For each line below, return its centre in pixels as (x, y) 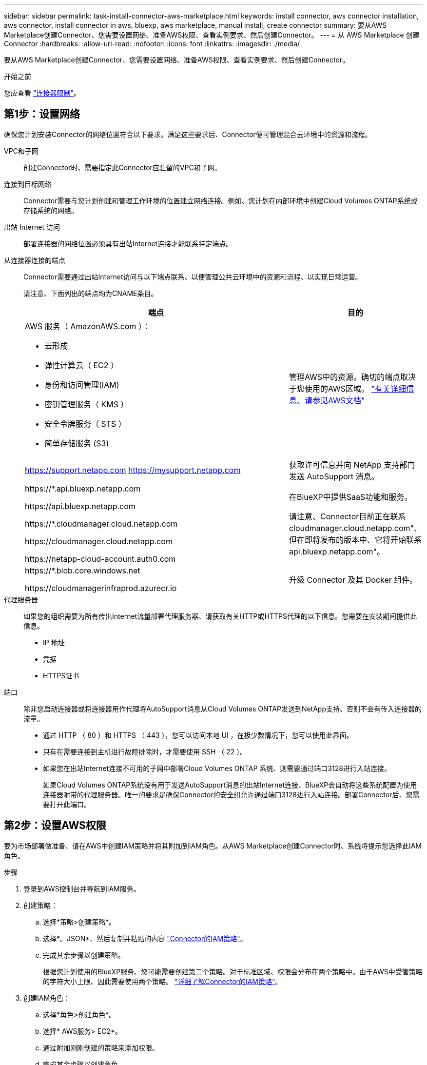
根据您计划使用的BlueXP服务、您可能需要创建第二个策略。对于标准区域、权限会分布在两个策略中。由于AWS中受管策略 (233, 971)
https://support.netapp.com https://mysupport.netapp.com (133, 470)
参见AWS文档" (339, 400)
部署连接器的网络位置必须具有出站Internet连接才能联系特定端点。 (128, 243)
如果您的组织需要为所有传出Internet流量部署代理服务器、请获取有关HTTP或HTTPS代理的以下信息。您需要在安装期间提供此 (220, 616)
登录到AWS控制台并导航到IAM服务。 (82, 888)
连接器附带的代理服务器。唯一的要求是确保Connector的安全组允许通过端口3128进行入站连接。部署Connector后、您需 (231, 794)
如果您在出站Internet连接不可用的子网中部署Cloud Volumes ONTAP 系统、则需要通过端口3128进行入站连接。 (217, 768)
